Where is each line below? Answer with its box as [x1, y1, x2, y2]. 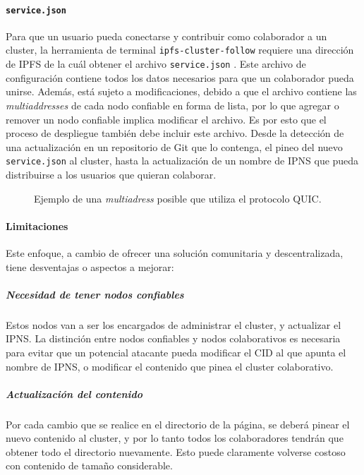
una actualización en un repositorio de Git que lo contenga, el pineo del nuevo [6, 139, 343, 154]
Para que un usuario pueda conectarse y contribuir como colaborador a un [6, 28, 327, 43]
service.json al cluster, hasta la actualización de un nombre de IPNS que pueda [6, 153, 359, 168]
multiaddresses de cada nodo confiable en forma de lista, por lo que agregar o [6, 97, 339, 112]
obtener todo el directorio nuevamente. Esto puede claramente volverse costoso [6, 444, 346, 459]
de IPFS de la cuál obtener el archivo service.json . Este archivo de [6, 56, 306, 71]
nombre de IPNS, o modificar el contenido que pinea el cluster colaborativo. [6, 359, 334, 373]
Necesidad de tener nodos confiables [6, 287, 184, 301]
